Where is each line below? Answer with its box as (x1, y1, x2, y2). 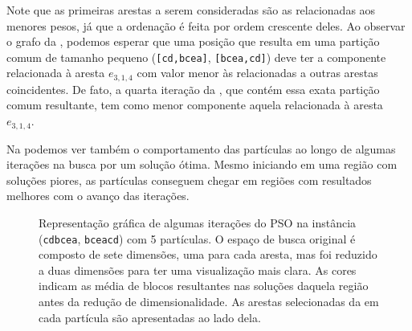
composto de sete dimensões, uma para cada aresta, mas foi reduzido (39, 246, 377, 263)
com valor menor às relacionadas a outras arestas (137, 64, 378, 81)
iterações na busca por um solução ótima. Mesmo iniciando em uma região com (6, 156, 398, 173)
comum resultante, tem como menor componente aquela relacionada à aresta (6, 96, 383, 113)
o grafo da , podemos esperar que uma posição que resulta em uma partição (6, 33, 380, 50)
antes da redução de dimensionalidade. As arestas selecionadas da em (39, 292, 379, 309)
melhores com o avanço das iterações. (6, 187, 190, 204)
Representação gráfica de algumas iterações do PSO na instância (39, 214, 357, 231)
